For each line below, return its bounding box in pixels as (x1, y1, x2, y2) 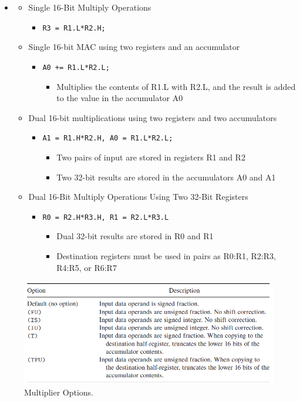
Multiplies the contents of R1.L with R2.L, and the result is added (56, 80, 296, 92)
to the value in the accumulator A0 (56, 92, 183, 104)
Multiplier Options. (24, 386, 93, 398)
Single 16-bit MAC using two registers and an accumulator (28, 41, 240, 53)
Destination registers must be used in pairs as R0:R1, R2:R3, (56, 249, 276, 262)
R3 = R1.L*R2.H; (42, 24, 106, 32)
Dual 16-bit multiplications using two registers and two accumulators (28, 111, 277, 123)
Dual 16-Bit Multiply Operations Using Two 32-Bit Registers (28, 190, 248, 203)
